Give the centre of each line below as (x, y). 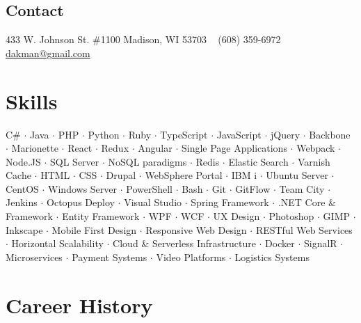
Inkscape (24, 229)
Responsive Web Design (196, 229)
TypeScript (184, 134)
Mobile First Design (94, 229)
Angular (155, 148)
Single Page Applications (234, 148)
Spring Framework (230, 202)
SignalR (320, 243)
